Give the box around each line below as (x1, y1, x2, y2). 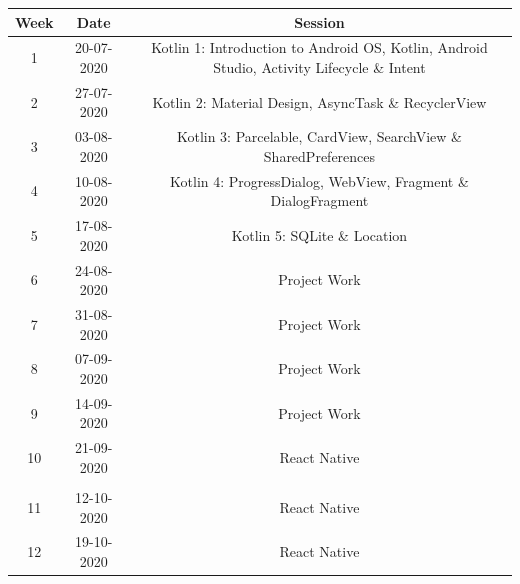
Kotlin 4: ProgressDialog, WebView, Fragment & (170, 170, 469, 191)
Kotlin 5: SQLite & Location (231, 224, 408, 245)
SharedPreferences (263, 145, 376, 166)
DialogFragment (270, 190, 369, 211)
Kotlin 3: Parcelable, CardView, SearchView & (176, 126, 462, 147)
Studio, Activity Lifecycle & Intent (213, 56, 426, 77)
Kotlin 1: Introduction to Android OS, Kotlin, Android (151, 37, 488, 58)
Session (294, 11, 345, 32)
